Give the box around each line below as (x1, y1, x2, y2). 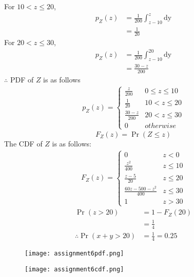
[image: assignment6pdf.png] (25, 250, 124, 258)
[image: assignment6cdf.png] (25, 265, 124, 273)
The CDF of (4, 138, 43, 148)
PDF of (10, 74, 34, 84)
